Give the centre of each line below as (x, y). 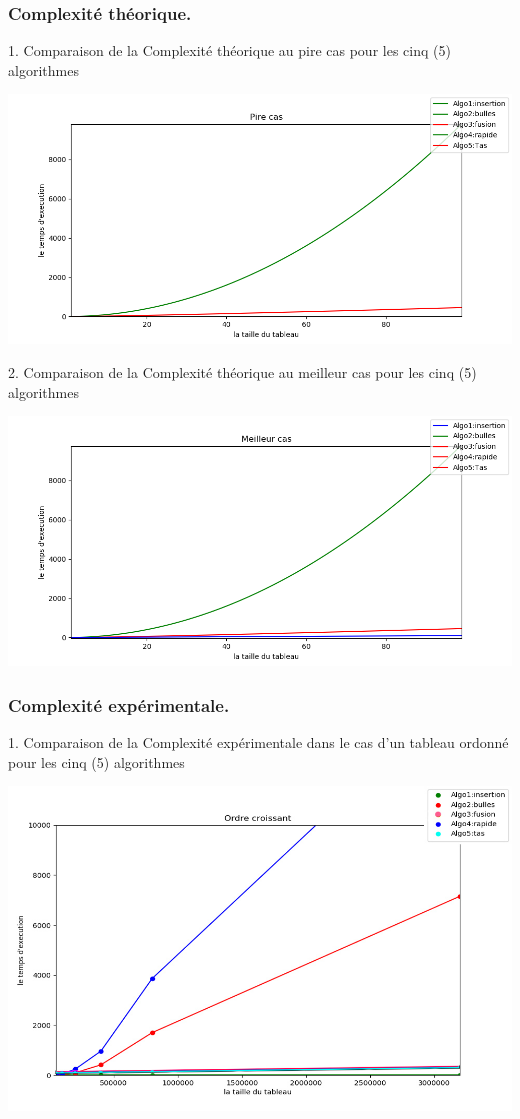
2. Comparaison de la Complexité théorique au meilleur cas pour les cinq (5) (242, 371)
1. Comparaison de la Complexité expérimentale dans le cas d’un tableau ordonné (258, 741)
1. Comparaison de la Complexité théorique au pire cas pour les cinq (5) (229, 50)
